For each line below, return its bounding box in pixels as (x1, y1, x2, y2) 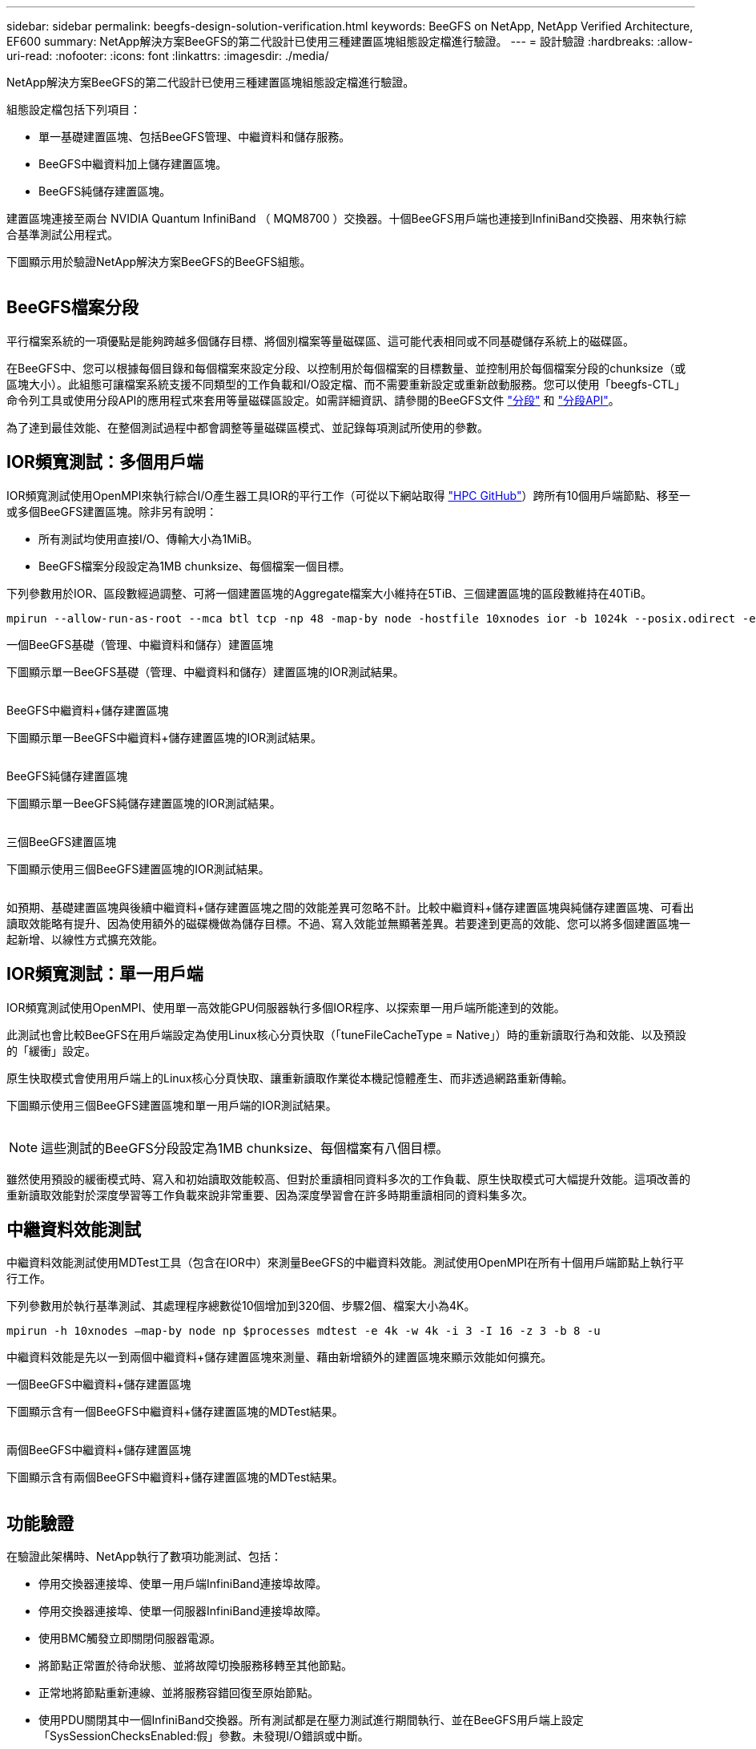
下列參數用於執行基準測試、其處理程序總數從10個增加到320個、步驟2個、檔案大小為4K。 (6, 1299, 476, 1313)
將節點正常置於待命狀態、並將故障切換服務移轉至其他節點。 (38, 1658, 352, 1673)
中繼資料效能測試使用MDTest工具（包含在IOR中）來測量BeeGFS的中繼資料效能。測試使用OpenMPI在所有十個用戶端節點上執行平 (6, 1255, 685, 1270)
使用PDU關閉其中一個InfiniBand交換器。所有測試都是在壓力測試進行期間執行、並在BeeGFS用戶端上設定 (38, 1713, 584, 1727)
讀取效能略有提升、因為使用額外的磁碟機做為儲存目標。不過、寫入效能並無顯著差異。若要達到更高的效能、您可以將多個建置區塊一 (6, 916, 690, 930)
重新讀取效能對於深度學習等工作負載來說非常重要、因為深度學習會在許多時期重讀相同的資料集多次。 (6, 1187, 533, 1202)
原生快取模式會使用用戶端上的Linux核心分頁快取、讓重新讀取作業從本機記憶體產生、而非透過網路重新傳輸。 (6, 1070, 573, 1085)
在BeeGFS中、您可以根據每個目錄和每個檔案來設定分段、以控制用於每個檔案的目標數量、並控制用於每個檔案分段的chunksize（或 (6, 361, 686, 375)
